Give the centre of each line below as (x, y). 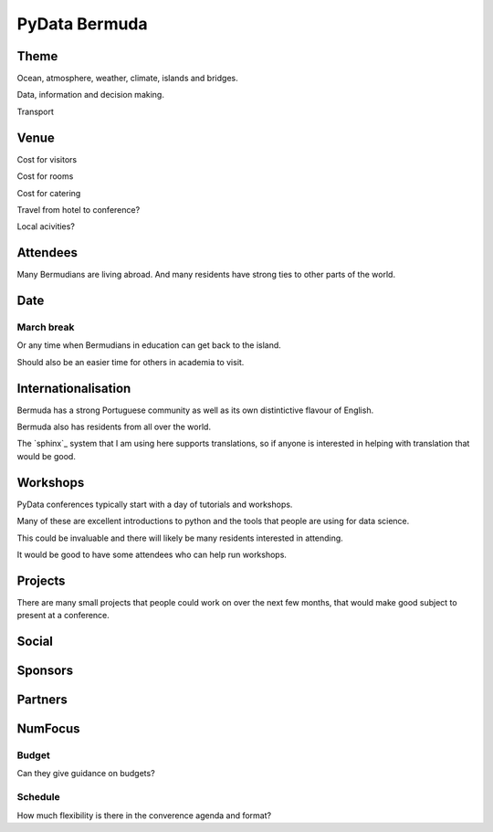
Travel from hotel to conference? (79, 209)
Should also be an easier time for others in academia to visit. (131, 362)
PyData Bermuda (82, 24)
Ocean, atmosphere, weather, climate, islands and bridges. (127, 79)
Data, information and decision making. (90, 95)
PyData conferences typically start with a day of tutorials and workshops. (155, 504)
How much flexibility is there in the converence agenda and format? (144, 815)
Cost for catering (49, 193)
